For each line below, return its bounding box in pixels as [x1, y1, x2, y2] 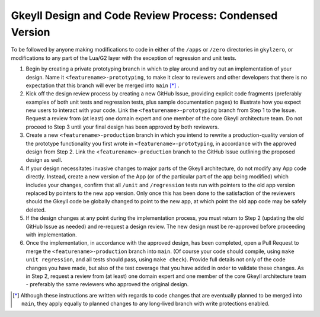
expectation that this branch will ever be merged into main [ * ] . [25, 82, 180, 89]
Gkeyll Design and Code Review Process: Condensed [11, 9, 278, 22]
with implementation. [25, 231, 77, 238]
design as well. [25, 156, 62, 164]
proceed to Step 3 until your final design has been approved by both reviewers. [25, 123, 219, 130]
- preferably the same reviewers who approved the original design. [25, 281, 189, 288]
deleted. [25, 206, 46, 213]
